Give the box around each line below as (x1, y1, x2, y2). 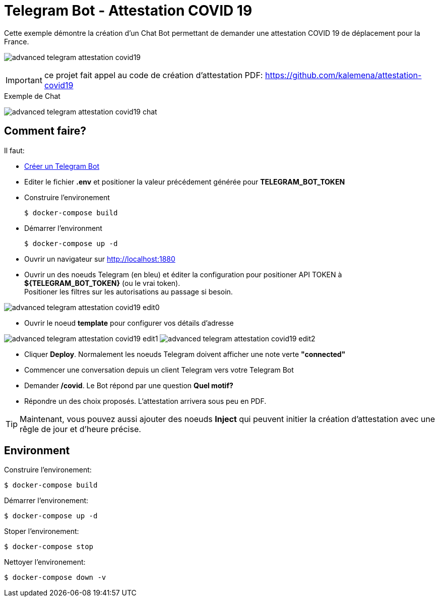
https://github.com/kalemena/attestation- (265, 70, 422, 80)
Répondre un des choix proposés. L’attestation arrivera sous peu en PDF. (24, 396, 267, 405)
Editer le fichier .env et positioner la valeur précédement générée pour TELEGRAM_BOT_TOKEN (24, 177, 345, 186)
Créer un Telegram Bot (24, 161, 99, 170)
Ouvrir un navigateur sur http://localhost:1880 (24, 254, 175, 263)
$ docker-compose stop (4, 543, 94, 551)
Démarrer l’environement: (4, 496, 89, 505)
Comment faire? (4, 125, 87, 138)
